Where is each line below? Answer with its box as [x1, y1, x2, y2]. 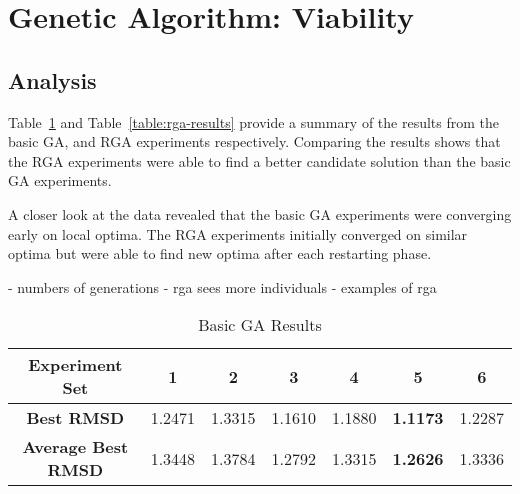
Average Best [22, 435, 129, 459]
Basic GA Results [198, 313, 322, 337]
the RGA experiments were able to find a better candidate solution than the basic [8, 150, 511, 171]
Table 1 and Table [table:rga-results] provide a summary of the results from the [8, 111, 500, 132]
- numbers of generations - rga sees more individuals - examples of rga [8, 276, 437, 297]
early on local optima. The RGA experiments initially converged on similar [8, 223, 468, 244]
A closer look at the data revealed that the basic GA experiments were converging [8, 203, 512, 224]
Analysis [8, 64, 97, 95]
